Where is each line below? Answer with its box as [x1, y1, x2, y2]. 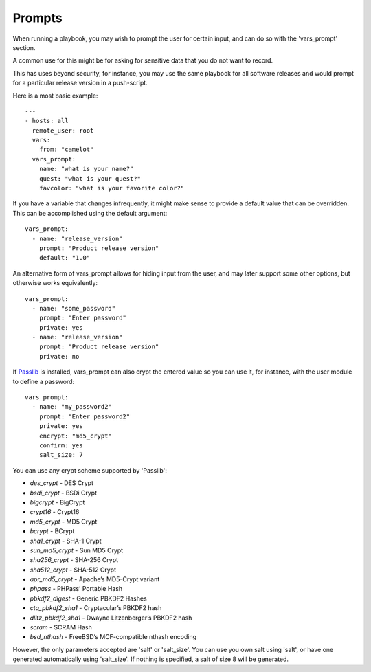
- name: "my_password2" [32, 403, 113, 411]
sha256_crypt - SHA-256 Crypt [30, 556, 119, 564]
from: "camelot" [38, 146, 94, 154]
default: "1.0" [38, 254, 91, 262]
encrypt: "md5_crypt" [38, 432, 113, 440]
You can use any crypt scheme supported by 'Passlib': [12, 466, 168, 474]
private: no [38, 352, 80, 360]
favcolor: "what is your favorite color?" [38, 184, 185, 192]
